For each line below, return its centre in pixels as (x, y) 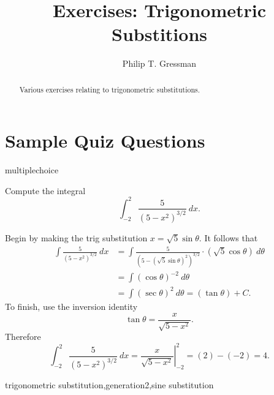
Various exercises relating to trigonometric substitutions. (109, 89)
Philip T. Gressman (159, 63)
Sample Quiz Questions (105, 141)
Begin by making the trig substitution (76, 237)
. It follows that (228, 237)
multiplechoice (32, 170)
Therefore (23, 337)
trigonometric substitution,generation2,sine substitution (109, 385)
